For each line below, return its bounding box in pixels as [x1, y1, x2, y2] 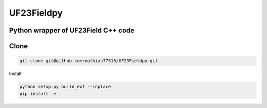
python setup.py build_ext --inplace [19, 84, 111, 90]
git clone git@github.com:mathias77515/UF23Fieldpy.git [19, 58, 158, 64]
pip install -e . [19, 91, 62, 96]
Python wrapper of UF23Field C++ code [9, 26, 134, 35]
